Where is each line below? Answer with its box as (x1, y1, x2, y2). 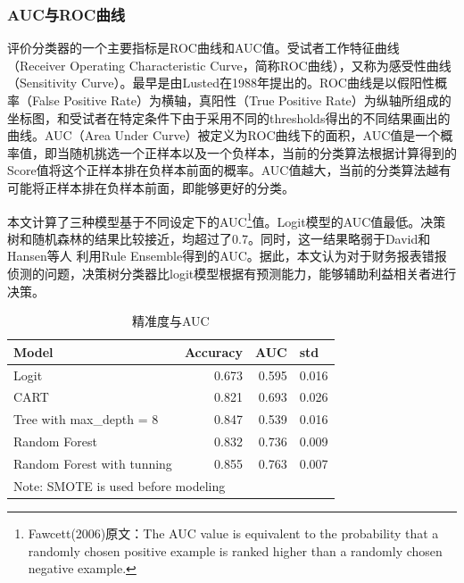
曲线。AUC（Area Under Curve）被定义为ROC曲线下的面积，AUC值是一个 (7, 126, 441, 145)
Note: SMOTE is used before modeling (13, 476, 226, 495)
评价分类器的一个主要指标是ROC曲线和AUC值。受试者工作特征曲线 (7, 38, 400, 57)
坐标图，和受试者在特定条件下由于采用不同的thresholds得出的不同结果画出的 (7, 108, 451, 127)
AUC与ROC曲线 (7, 3, 126, 25)
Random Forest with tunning (13, 454, 172, 472)
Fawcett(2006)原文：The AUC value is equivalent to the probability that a (28, 523, 439, 542)
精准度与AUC (131, 312, 210, 330)
